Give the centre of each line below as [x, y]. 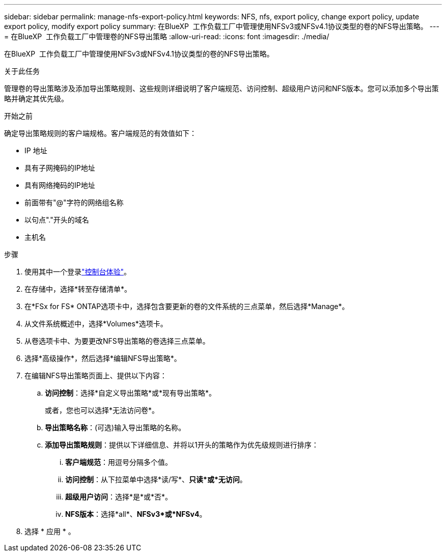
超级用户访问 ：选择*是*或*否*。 [119, 497]
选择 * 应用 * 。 [50, 531]
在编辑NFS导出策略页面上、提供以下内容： [96, 376]
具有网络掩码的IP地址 [60, 185]
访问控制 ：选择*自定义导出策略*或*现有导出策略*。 [131, 393]
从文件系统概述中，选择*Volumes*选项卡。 [96, 324]
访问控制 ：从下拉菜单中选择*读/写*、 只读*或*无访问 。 [156, 479]
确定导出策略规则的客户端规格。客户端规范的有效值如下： [100, 133]
